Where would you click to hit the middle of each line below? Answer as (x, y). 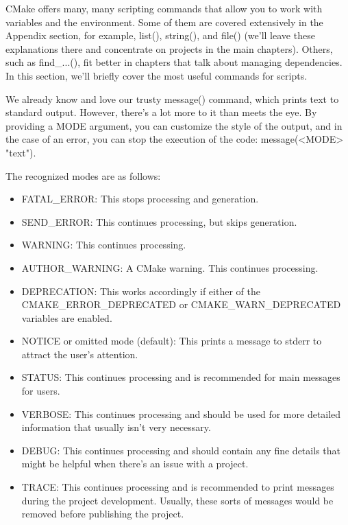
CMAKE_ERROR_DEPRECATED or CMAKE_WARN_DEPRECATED (181, 304)
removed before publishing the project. (103, 514)
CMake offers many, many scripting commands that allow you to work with (164, 8)
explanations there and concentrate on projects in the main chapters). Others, (169, 48)
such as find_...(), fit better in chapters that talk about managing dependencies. (174, 62)
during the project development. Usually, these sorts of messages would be (177, 500)
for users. (41, 391)
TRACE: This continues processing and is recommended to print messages (178, 487)
